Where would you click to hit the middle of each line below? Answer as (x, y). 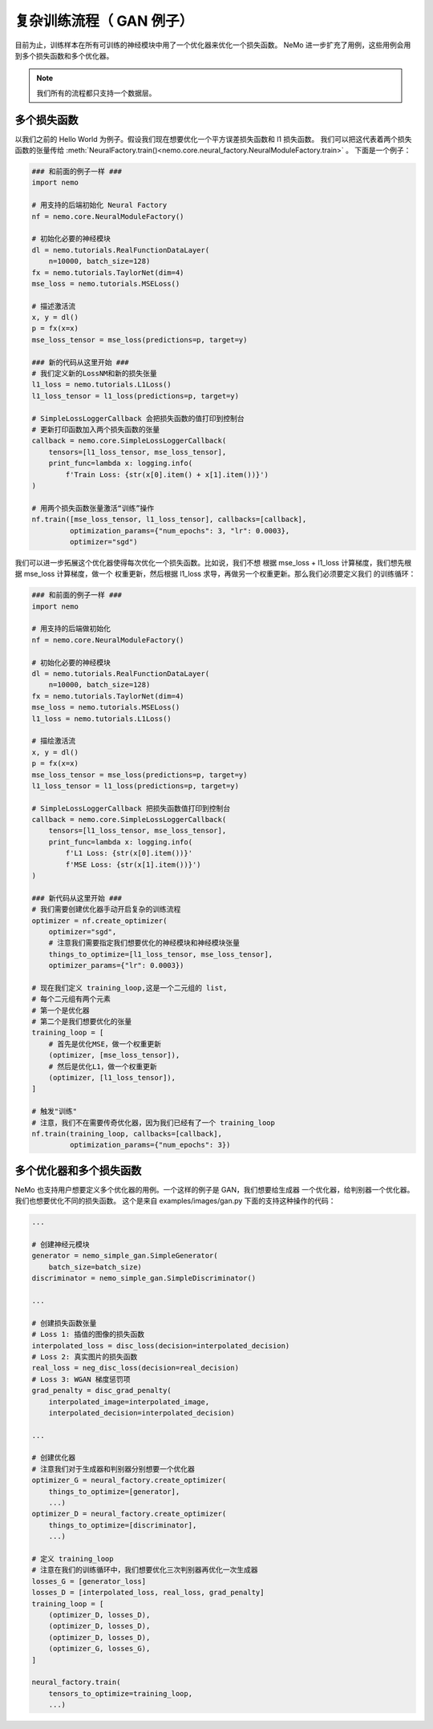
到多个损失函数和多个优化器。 (64, 55)
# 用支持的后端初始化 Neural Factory (99, 205)
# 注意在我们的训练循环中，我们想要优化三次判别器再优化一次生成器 (145, 1570)
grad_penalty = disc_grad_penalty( (101, 1391)
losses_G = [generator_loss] (89, 1581)
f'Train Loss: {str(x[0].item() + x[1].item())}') (167, 474)
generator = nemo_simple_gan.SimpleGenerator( (125, 1256)
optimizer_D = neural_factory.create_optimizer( (129, 1514)
